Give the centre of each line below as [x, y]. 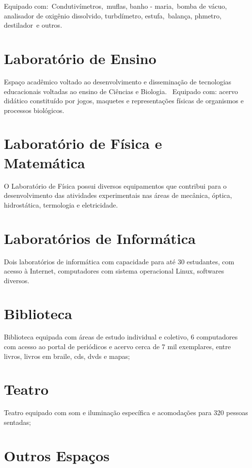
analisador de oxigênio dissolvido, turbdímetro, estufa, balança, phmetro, [113, 15]
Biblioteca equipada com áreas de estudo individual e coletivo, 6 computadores [121, 337]
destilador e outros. [33, 25]
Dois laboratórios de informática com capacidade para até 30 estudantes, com [119, 261]
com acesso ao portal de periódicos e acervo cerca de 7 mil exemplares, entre [118, 346]
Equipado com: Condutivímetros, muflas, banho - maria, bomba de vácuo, [116, 6]
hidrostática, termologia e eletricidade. [61, 204]
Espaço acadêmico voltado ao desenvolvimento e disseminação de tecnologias [118, 81]
